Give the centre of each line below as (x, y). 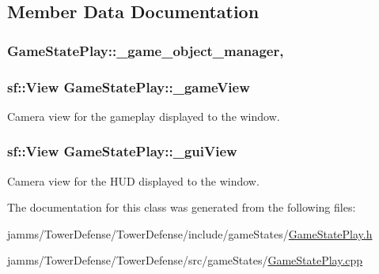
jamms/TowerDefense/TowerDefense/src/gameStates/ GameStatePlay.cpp (185, 260)
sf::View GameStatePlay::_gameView (129, 86)
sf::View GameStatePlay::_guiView (122, 151)
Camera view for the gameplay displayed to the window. (144, 116)
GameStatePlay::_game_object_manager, (146, 50)
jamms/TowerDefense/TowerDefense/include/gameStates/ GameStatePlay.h (190, 233)
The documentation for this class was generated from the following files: (182, 207)
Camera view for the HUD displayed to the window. (133, 180)
